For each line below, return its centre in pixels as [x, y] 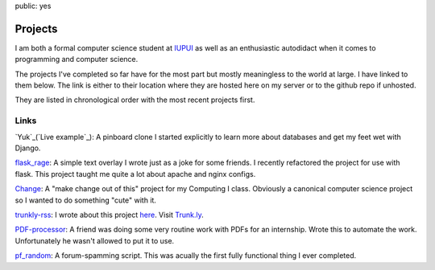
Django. [28, 148]
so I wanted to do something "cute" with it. [86, 200]
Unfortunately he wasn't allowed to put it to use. [95, 240]
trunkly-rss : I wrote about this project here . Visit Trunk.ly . [110, 215]
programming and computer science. [77, 59]
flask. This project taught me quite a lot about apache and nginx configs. [135, 174]
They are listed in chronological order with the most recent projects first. [135, 100]
